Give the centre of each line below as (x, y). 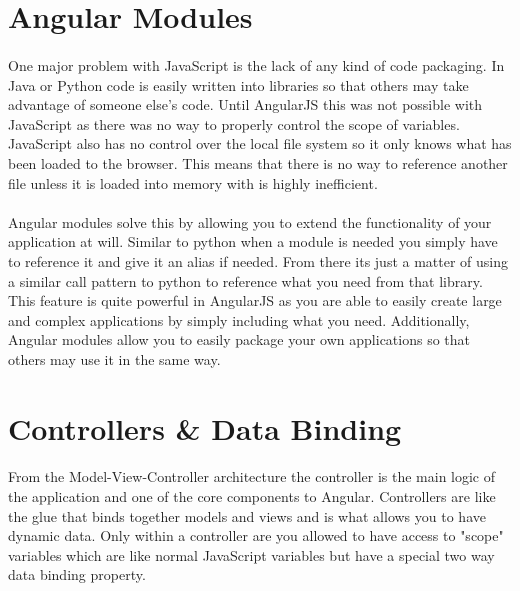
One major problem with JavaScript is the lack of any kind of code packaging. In (256, 64)
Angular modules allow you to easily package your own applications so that (239, 339)
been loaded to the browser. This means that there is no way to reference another (258, 162)
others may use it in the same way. (114, 358)
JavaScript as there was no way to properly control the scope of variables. (234, 123)
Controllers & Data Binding (205, 427)
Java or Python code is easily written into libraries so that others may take (238, 84)
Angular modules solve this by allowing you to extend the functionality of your (250, 221)
